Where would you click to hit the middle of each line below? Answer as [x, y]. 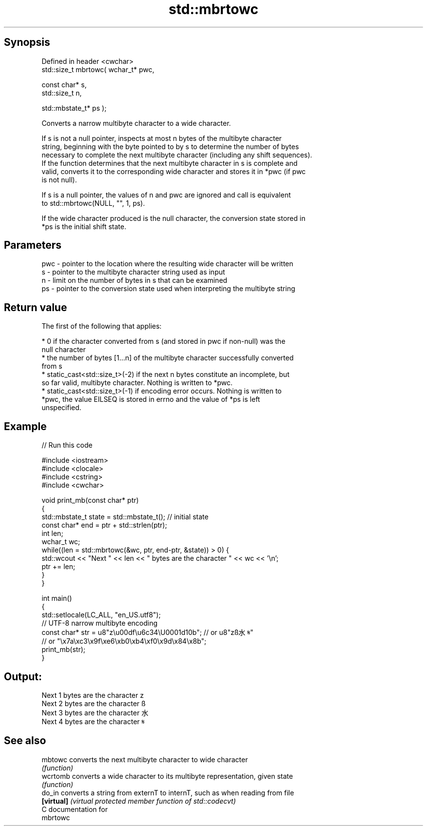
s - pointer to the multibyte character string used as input [133, 272]
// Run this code [67, 445]
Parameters [33, 245]
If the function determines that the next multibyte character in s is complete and [170, 163]
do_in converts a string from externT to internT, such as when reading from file [168, 792]
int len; [52, 534]
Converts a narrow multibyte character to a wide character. [136, 123]
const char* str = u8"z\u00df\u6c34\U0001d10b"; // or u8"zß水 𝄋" [147, 632]
